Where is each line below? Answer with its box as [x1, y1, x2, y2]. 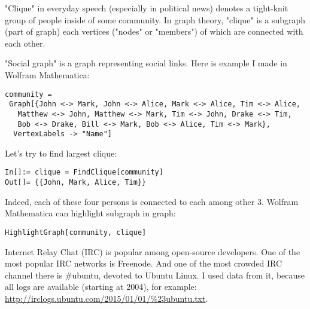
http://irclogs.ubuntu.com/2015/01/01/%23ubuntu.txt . [5, 292, 208, 304]
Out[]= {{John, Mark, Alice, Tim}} [5, 178, 147, 187]
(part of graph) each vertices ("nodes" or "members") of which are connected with [5, 25, 303, 38]
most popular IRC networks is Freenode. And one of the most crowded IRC [5, 257, 282, 270]
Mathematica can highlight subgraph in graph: [5, 207, 176, 219]
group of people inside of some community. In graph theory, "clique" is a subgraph [5, 13, 306, 26]
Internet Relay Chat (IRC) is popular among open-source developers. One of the [5, 245, 300, 258]
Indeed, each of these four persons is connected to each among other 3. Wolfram [5, 195, 299, 207]
